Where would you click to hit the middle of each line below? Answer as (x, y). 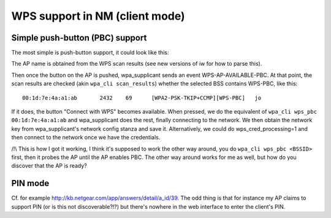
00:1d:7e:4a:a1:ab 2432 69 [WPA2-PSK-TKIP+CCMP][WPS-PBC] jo (142, 98)
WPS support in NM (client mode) (98, 16)
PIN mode (30, 183)
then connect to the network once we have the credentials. (86, 138)
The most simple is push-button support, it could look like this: (90, 53)
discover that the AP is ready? (49, 166)
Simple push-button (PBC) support (79, 38)
